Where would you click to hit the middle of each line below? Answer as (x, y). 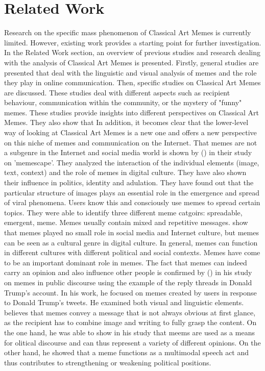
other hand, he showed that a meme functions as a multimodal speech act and (127, 352)
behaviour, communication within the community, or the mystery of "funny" (123, 102)
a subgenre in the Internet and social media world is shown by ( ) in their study (128, 152)
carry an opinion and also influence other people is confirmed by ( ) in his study (128, 272)
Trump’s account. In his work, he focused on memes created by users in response (130, 292)
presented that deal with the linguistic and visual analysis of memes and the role (130, 72)
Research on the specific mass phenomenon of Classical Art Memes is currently (128, 32)
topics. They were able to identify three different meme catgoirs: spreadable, (123, 212)
